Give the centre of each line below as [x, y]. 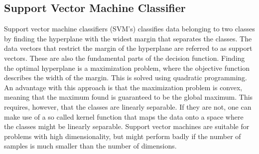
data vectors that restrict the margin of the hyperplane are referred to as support [128, 48]
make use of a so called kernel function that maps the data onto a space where [124, 116]
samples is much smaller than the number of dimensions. [90, 146]
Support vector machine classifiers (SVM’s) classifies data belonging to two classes [129, 29]
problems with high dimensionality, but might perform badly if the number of [123, 136]
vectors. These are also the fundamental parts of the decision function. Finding [125, 58]
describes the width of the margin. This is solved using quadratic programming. [126, 77]
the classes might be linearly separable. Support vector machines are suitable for [127, 126]
